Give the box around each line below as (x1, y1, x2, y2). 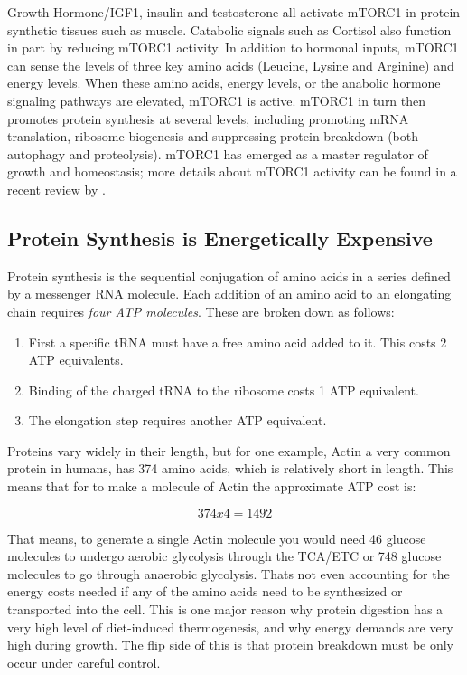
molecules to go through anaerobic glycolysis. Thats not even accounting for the (7, 564, 450, 583)
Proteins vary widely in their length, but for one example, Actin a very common (7, 441, 451, 460)
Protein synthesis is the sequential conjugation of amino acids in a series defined (7, 266, 451, 285)
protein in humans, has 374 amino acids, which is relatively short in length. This (7, 459, 453, 478)
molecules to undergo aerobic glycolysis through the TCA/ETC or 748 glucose (7, 547, 442, 566)
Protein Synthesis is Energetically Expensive (7, 223, 433, 252)
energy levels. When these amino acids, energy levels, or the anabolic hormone (7, 73, 441, 92)
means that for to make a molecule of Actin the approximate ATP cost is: (7, 477, 416, 496)
